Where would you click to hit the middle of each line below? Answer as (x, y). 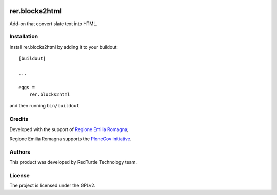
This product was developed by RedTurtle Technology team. (73, 162)
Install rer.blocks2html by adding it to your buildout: (64, 47)
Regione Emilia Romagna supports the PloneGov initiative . (71, 139)
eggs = (27, 87)
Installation (24, 37)
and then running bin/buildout (44, 106)
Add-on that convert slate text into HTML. (53, 24)
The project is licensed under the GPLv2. (53, 186)
